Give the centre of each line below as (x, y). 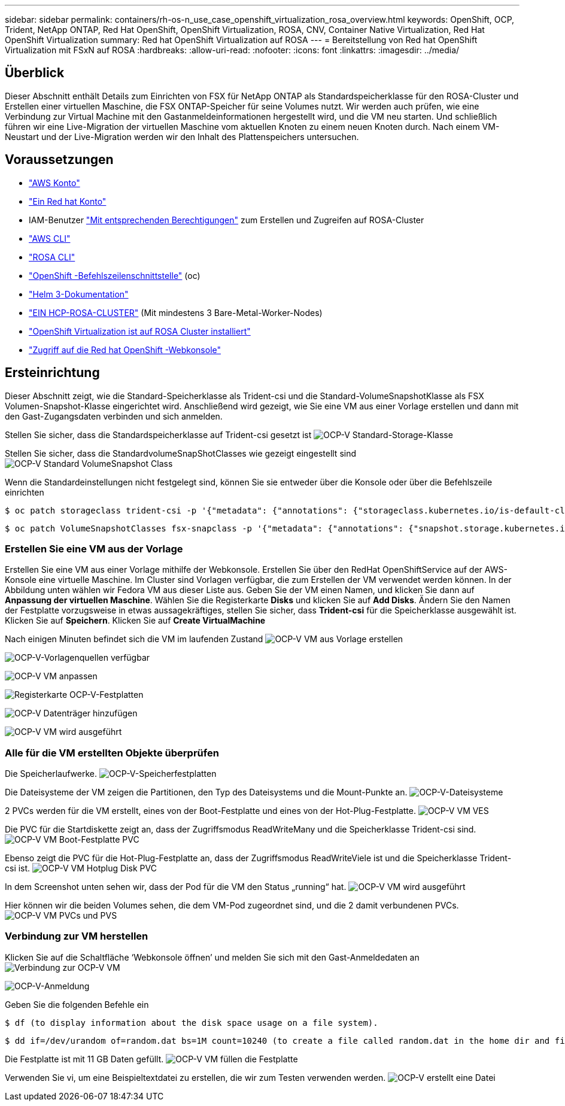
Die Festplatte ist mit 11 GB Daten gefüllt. (84, 1059)
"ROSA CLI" (52, 257)
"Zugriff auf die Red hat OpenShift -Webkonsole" (125, 350)
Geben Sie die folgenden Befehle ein (77, 1004)
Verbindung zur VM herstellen (77, 936)
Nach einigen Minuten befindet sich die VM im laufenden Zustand (134, 639)
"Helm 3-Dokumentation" (79, 294)
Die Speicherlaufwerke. (51, 774)
